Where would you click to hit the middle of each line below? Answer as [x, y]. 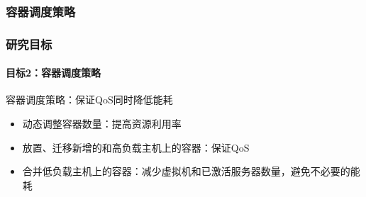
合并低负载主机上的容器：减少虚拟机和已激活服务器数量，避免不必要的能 [191, 171]
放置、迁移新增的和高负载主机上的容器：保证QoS [136, 147]
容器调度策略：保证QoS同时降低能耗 [89, 100]
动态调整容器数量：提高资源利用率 [102, 124]
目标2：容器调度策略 [54, 73]
